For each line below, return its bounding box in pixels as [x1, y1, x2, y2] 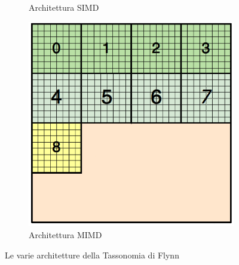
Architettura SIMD [29, 1, 99, 13]
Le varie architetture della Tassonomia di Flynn [5, 248, 179, 261]
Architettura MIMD [29, 229, 102, 241]
